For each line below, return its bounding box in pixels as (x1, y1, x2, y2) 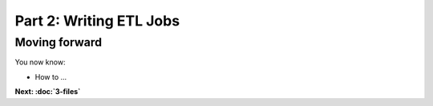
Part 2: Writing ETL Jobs (14, 12, 180, 29)
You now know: (14, 57, 66, 67)
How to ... (34, 72, 67, 81)
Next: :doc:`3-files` (14, 87, 81, 96)
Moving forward (14, 35, 103, 49)
